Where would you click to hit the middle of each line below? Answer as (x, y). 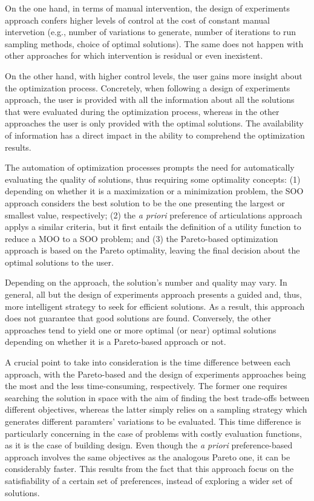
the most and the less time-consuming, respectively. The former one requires (146, 386)
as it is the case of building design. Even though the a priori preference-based (149, 445)
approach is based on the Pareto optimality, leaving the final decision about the (152, 250)
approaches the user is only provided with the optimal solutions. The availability (154, 123)
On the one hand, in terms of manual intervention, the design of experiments (147, 8)
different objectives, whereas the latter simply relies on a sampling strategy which (156, 409)
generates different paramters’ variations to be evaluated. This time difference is (153, 421)
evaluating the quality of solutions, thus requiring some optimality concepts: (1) (153, 179)
